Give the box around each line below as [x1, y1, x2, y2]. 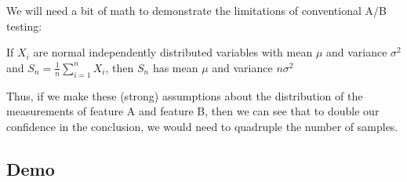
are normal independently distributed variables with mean [33, 44, 313, 60]
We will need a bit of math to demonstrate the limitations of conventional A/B [6, 2, 387, 18]
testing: [6, 17, 42, 34]
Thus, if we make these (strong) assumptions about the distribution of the [6, 87, 363, 104]
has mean [152, 59, 198, 75]
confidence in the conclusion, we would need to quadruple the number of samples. [6, 118, 398, 134]
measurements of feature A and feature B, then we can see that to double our [6, 103, 380, 119]
